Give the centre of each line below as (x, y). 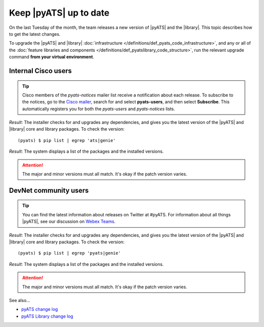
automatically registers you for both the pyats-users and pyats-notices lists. (99, 109)
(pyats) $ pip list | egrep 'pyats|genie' (69, 253)
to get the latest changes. (35, 34)
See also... (20, 300)
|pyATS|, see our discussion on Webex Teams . (69, 222)
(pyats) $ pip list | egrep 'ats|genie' (67, 140)
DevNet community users (49, 190)
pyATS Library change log (47, 316)
